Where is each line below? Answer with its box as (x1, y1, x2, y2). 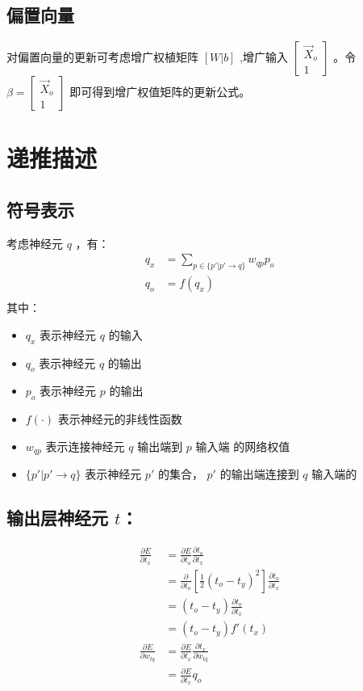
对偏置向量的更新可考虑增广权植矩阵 (6, 48, 198, 65)
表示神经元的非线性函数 (57, 411, 182, 428)
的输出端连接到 (219, 466, 299, 482)
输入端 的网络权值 (195, 437, 290, 454)
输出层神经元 (6, 505, 108, 530)
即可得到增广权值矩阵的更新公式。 (69, 83, 251, 100)
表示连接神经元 (45, 437, 125, 454)
